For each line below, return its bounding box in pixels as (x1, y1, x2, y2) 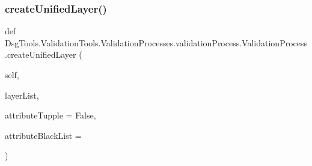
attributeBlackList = (5, 129, 82, 141)
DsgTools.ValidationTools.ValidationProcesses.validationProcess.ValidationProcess (5, 36, 308, 49)
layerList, (5, 88, 39, 101)
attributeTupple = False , (5, 109, 96, 121)
